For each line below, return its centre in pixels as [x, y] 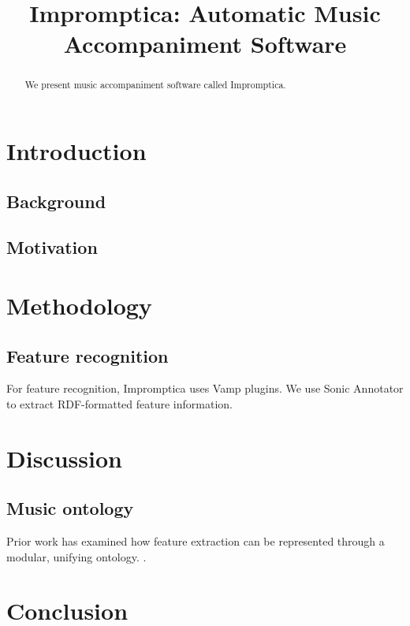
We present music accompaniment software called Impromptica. [155, 85]
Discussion [64, 458]
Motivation [52, 247]
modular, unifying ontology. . [76, 556]
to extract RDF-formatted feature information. [119, 403]
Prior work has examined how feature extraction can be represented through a [196, 541]
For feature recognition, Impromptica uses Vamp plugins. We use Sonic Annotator [205, 388]
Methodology [79, 305]
